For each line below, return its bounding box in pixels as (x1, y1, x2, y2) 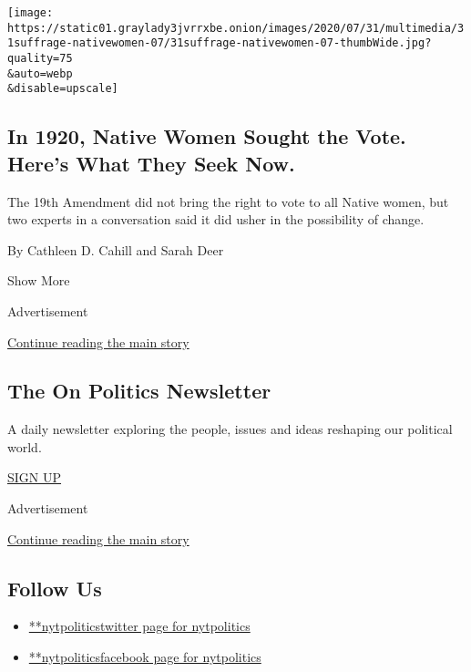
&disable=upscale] (7, 82, 118, 96)
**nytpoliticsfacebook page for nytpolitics (28, 647, 261, 667)
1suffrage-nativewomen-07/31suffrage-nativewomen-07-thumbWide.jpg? (7, 36, 432, 50)
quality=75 (7, 51, 73, 65)
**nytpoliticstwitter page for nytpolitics (28, 616, 251, 636)
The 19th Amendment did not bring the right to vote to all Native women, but (7, 191, 449, 211)
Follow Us (7, 574, 102, 602)
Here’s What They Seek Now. (7, 149, 295, 177)
